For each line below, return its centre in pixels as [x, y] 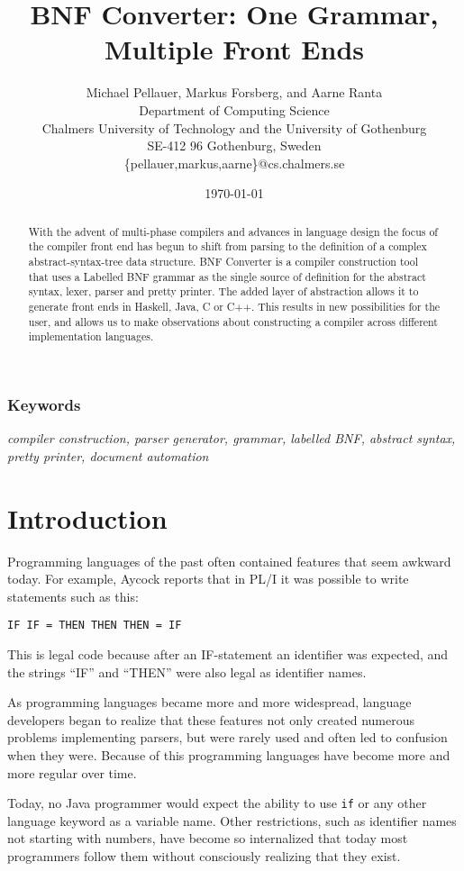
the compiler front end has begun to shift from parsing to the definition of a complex [227, 246]
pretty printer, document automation [108, 455]
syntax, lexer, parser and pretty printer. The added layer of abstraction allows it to [223, 291]
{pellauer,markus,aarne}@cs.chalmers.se [234, 163]
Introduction [87, 517]
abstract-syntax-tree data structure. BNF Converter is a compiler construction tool [223, 261]
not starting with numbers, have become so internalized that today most [208, 838]
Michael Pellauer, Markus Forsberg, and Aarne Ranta [234, 92]
